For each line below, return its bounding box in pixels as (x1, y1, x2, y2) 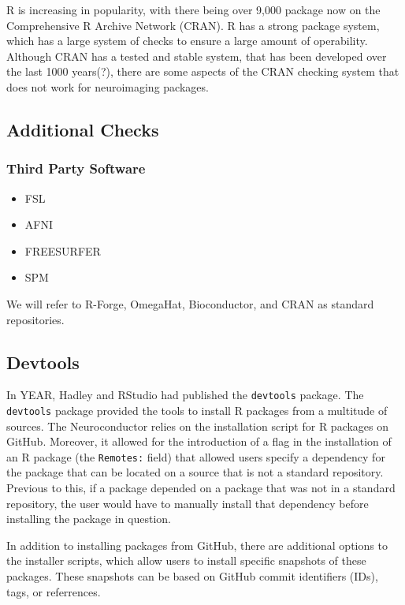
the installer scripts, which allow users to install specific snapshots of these (6, 552, 366, 569)
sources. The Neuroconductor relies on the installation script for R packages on (6, 417, 389, 434)
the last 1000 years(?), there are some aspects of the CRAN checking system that (6, 63, 399, 80)
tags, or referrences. (6, 583, 101, 599)
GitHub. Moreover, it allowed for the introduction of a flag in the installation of (6, 433, 392, 450)
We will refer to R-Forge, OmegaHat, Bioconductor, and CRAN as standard (6, 295, 374, 312)
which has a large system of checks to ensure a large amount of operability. (6, 32, 368, 49)
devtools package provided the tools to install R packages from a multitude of (6, 401, 388, 418)
